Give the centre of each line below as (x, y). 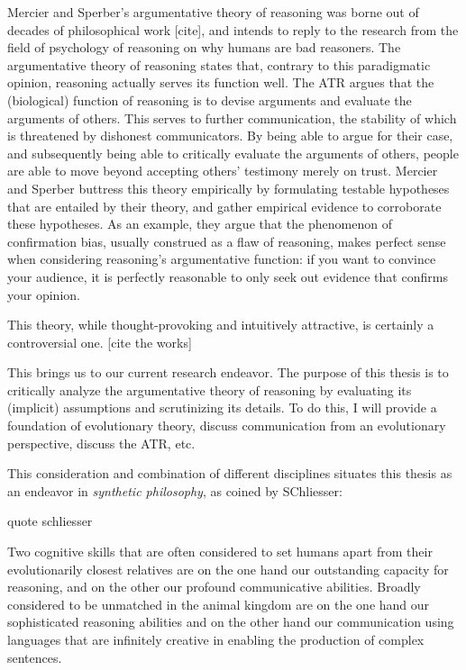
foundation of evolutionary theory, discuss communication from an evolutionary (227, 426)
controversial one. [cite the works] (100, 342)
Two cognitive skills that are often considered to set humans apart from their (220, 552)
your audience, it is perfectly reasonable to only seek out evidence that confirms (228, 276)
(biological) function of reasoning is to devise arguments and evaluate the (210, 100)
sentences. (35, 657)
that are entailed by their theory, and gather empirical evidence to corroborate (224, 206)
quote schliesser (50, 521)
